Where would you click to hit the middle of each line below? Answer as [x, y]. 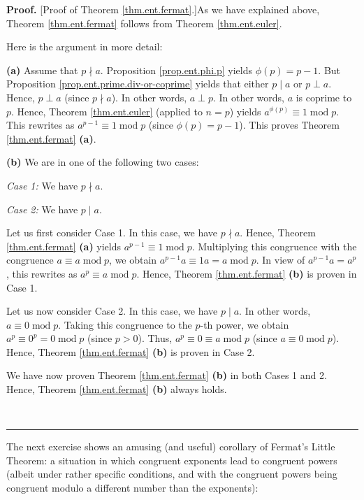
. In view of [281, 260]
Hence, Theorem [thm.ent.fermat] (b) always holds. [117, 389]
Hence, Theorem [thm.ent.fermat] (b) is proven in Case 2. [131, 351]
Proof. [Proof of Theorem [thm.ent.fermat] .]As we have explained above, [163, 9]
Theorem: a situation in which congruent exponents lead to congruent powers [172, 460]
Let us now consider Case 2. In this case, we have [112, 311]
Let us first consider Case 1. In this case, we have [112, 233]
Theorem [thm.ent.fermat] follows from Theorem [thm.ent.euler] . [144, 23]
